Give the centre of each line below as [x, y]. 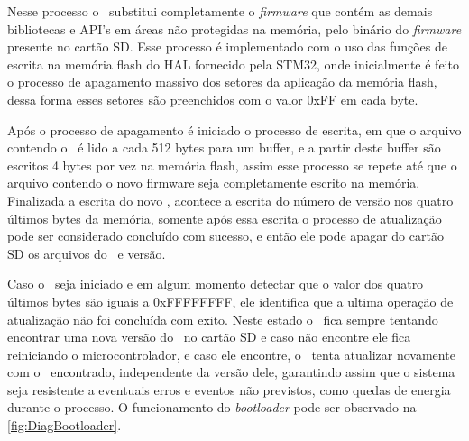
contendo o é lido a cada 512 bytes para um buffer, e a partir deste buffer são [224, 147]
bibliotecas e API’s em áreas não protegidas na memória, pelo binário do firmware [234, 28]
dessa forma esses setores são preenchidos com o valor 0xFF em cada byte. [213, 99]
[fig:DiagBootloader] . [64, 425]
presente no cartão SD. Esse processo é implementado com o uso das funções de [227, 46]
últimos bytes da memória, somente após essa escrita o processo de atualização [225, 218]
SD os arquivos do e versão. [87, 253]
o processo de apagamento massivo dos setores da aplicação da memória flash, [222, 82]
